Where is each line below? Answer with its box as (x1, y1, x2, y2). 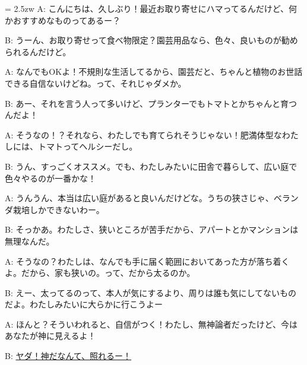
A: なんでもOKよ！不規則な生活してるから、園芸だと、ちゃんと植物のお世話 (5, 65, 303, 78)
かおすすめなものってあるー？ (5, 14, 121, 26)
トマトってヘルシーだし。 (37, 140, 138, 153)
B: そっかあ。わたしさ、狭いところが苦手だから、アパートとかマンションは (5, 223, 299, 236)
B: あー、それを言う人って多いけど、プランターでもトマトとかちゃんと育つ (5, 97, 297, 109)
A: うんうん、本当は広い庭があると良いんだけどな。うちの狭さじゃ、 (5, 192, 274, 204)
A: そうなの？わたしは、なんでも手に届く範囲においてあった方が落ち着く (5, 255, 290, 267)
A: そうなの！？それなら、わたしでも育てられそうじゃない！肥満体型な (5, 128, 282, 141)
